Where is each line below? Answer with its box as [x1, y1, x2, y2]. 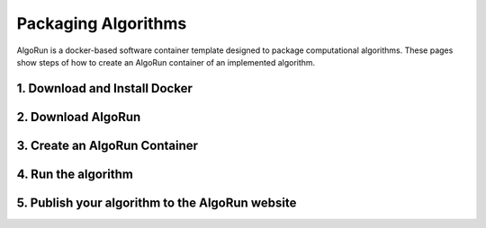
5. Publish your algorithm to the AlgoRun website [16, 195, 297, 210]
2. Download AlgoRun [16, 109, 141, 125]
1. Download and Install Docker [16, 81, 193, 96]
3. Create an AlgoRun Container [16, 137, 198, 153]
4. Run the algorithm [16, 166, 134, 181]
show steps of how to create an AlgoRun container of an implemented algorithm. [16, 57, 316, 67]
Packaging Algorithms [16, 13, 187, 33]
